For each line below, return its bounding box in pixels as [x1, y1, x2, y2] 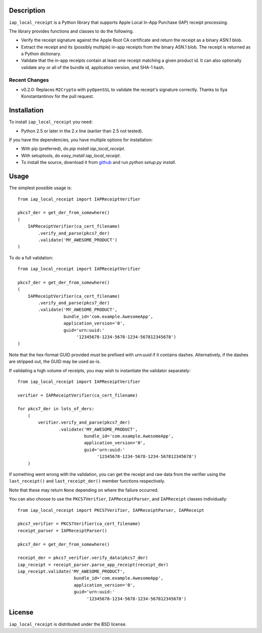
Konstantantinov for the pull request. [21, 93, 94, 99]
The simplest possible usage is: [9, 185, 72, 191]
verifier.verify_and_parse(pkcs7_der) [38, 420, 131, 425]
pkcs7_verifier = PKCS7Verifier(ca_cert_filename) [17, 521, 141, 526]
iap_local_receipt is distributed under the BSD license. [9, 621, 127, 627]
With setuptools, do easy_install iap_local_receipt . [21, 152, 121, 158]
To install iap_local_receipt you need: [9, 119, 93, 125]
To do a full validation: [9, 254, 53, 260]
